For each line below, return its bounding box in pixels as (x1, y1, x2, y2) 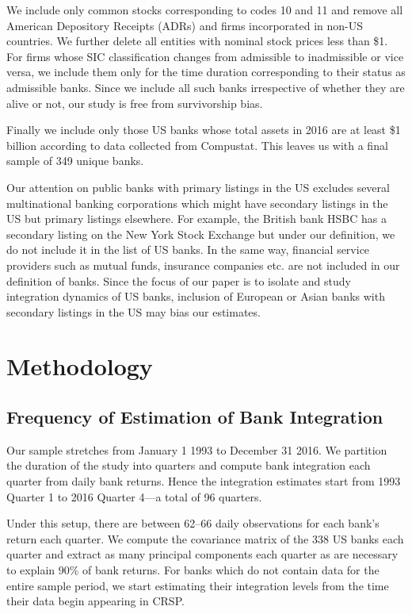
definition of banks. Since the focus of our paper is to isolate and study (6, 272, 351, 289)
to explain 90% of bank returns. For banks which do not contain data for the (6, 562, 380, 578)
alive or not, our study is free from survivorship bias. (6, 94, 263, 111)
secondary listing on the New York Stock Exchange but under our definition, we (6, 225, 395, 242)
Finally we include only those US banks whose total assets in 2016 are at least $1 (6, 121, 401, 138)
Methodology (6, 350, 153, 382)
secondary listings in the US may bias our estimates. (6, 303, 261, 320)
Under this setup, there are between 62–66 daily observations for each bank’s (6, 515, 380, 531)
